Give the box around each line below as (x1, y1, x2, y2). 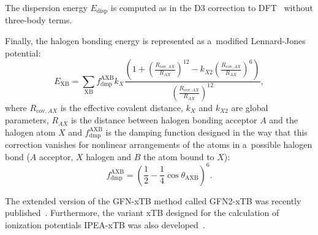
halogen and (86, 150, 132, 163)
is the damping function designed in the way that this (105, 125, 308, 138)
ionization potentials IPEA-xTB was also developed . (5, 218, 205, 231)
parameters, (5, 114, 49, 126)
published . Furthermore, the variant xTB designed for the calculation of (5, 206, 279, 219)
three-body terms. (5, 13, 72, 26)
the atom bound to (143, 150, 214, 163)
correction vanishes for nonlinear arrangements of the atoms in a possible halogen (5, 138, 312, 151)
